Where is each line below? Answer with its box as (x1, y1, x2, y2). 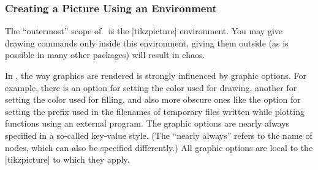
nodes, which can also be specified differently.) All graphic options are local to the (5, 141, 313, 153)
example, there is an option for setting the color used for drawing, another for (5, 81, 297, 94)
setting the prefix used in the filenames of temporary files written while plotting (5, 105, 305, 117)
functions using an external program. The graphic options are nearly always (5, 117, 290, 130)
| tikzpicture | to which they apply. (5, 153, 130, 166)
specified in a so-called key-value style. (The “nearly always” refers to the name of (5, 128, 312, 141)
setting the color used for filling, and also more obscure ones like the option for (5, 93, 301, 106)
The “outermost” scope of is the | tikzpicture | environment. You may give (5, 24, 283, 37)
